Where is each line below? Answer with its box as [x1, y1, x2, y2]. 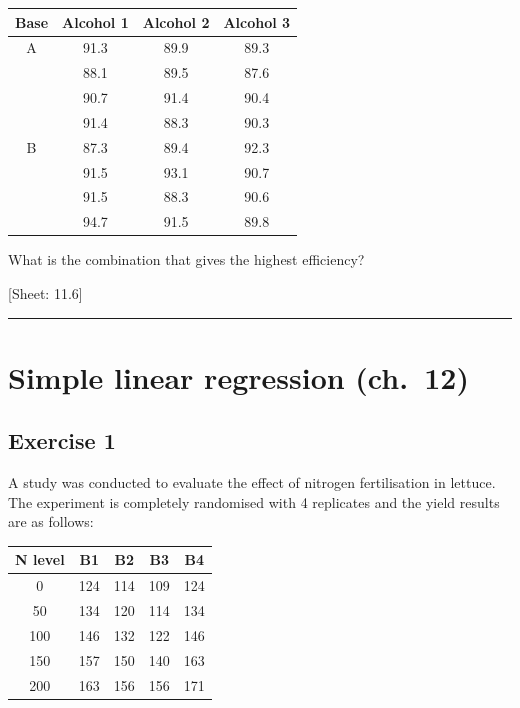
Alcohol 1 [62, 11, 129, 32]
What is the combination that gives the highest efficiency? [8, 249, 365, 270]
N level [15, 549, 65, 570]
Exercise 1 [8, 425, 116, 456]
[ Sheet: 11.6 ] [8, 282, 83, 303]
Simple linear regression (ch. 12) [8, 356, 469, 397]
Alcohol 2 [142, 11, 210, 32]
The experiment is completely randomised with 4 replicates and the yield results [8, 491, 500, 512]
